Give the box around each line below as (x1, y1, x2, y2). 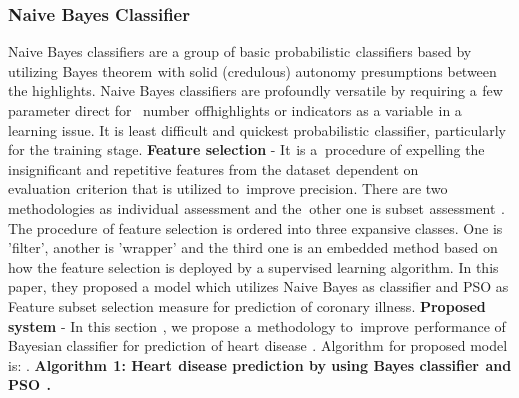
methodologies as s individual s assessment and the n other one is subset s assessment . (8, 197, 505, 218)
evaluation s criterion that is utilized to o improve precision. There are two (8, 178, 448, 199)
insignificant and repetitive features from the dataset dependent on (8, 158, 419, 179)
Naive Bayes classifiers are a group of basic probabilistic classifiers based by (8, 41, 472, 62)
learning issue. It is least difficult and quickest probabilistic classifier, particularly (8, 119, 506, 140)
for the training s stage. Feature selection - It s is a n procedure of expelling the (8, 139, 485, 160)
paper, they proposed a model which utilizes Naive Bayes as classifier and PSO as (8, 276, 509, 297)
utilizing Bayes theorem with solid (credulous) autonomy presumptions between (8, 60, 497, 81)
